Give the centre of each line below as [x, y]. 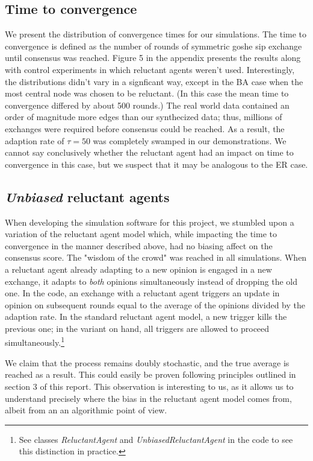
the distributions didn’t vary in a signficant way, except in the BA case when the [154, 81]
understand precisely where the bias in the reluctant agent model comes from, [148, 398]
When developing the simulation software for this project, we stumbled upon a [150, 222]
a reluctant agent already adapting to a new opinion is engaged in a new [138, 269]
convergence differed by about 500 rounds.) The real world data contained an [147, 105]
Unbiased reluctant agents [87, 196]
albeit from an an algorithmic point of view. [86, 410]
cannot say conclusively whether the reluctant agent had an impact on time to [149, 152]
